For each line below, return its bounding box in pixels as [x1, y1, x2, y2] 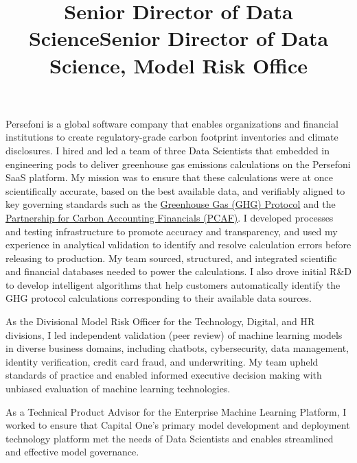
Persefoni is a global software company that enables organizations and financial [5, 116, 338, 130]
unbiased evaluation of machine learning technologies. [5, 381, 231, 396]
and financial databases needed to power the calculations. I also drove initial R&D [5, 264, 352, 278]
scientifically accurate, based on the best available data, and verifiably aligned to [5, 183, 345, 198]
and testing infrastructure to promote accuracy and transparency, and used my [5, 224, 338, 238]
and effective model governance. [5, 444, 139, 459]
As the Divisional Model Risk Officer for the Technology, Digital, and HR [5, 314, 315, 329]
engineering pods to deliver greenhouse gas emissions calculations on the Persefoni [5, 156, 351, 171]
